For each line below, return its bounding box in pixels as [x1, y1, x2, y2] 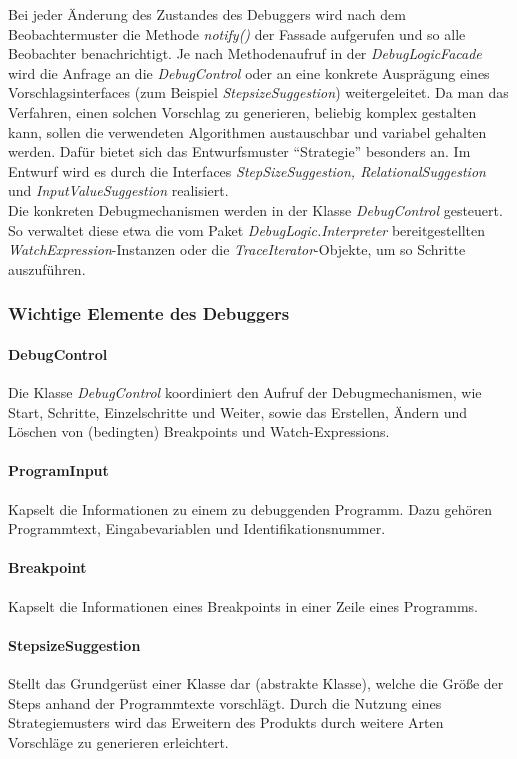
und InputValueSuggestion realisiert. [8, 180, 229, 201]
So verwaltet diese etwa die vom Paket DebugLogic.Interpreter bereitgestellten [8, 219, 485, 240]
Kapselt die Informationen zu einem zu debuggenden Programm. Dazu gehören [8, 498, 493, 519]
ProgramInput [8, 460, 109, 481]
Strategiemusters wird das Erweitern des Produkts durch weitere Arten [8, 712, 444, 733]
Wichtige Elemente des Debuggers [8, 301, 290, 326]
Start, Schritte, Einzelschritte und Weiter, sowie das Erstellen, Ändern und [8, 401, 468, 422]
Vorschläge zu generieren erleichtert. [8, 731, 229, 752]
